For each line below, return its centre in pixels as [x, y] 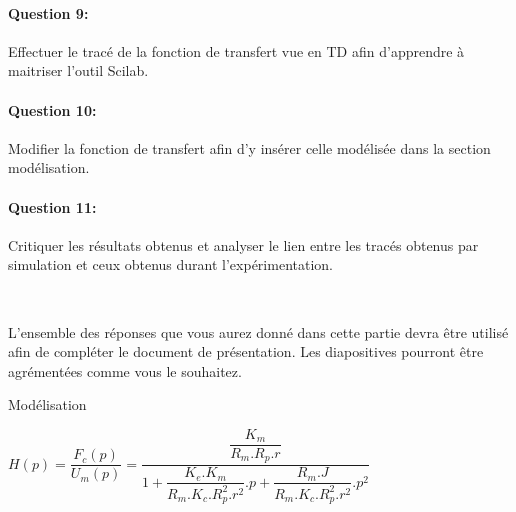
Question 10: [52, 109]
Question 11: [52, 206]
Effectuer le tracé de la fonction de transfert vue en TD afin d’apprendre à [236, 50]
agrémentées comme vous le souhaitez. [125, 370]
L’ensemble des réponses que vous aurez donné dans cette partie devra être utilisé [258, 331]
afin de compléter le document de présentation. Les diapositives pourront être [246, 351]
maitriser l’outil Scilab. [78, 70]
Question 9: [48, 12]
